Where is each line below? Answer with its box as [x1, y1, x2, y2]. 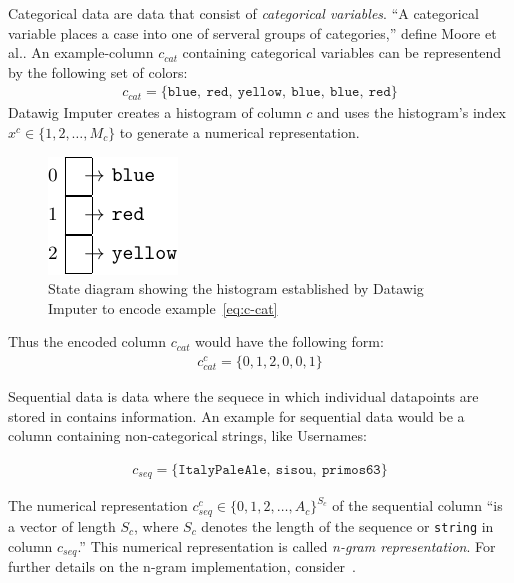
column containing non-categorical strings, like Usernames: [8, 425, 367, 446]
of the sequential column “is [332, 495, 503, 516]
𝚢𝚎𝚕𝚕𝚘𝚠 [237, 85, 282, 100]
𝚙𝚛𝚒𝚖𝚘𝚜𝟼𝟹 [321, 462, 381, 477]
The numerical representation [8, 495, 188, 516]
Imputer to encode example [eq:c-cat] [48, 297, 278, 318]
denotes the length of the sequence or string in [201, 515, 494, 536]
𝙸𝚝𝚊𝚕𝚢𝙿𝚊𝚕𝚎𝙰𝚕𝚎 [178, 462, 267, 477]
